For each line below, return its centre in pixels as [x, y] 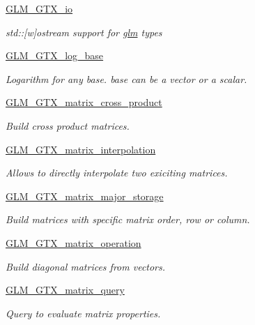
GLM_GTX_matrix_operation [74, 242]
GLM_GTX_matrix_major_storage [85, 196]
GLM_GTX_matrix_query [65, 290]
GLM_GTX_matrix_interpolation [81, 149]
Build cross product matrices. [68, 125]
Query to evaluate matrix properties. [83, 313]
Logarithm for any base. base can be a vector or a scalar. [126, 78]
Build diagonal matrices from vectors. [86, 266]
